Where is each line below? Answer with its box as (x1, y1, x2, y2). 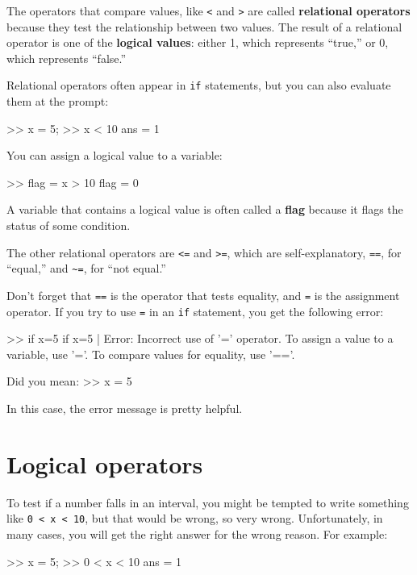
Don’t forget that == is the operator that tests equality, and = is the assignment (6, 286, 400, 303)
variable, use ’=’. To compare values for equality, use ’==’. (6, 345, 295, 362)
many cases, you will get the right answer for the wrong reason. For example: (6, 526, 388, 543)
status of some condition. (6, 217, 131, 234)
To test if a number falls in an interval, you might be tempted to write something (6, 494, 409, 510)
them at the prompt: (6, 93, 109, 110)
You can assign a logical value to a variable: (6, 147, 223, 164)
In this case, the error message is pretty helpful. (6, 400, 243, 417)
